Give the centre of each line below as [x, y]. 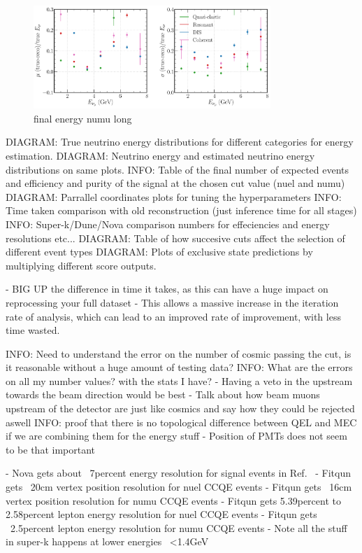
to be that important [51, 449]
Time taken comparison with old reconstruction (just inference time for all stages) [181, 210]
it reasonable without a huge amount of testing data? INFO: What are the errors [179, 367]
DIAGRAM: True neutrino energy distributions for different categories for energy [180, 142]
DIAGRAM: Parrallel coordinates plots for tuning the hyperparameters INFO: [174, 196]
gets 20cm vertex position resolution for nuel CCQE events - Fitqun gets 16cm [179, 487]
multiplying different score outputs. [81, 265]
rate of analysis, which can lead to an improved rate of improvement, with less [173, 316]
